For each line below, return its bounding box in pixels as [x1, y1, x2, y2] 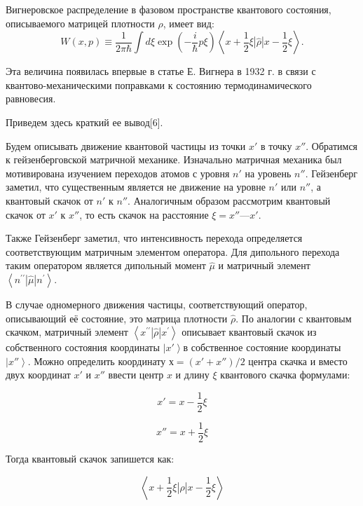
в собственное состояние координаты [183, 340, 341, 355]
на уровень [245, 165, 292, 180]
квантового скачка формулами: [220, 367, 350, 382]
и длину [175, 367, 210, 382]
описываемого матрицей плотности [6, 15, 155, 30]
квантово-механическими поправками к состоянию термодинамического [6, 77, 312, 92]
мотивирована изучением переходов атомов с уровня [6, 165, 230, 180]
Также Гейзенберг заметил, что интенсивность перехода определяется [6, 231, 303, 245]
